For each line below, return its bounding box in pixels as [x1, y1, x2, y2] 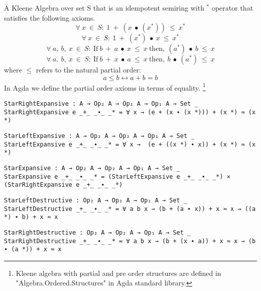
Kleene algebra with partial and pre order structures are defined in [16, 267, 221, 278]
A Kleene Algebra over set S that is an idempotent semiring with [4, 3, 204, 13]
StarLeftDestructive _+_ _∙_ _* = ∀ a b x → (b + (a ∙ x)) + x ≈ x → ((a [4, 205, 256, 212]
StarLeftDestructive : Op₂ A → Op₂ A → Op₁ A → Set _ [4, 196, 188, 204]
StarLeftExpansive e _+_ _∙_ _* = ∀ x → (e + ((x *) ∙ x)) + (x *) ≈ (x [4, 140, 256, 148]
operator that [211, 3, 253, 13]
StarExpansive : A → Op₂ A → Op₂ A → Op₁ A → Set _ [4, 164, 180, 172]
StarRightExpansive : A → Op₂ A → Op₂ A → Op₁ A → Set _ [4, 100, 198, 108]
